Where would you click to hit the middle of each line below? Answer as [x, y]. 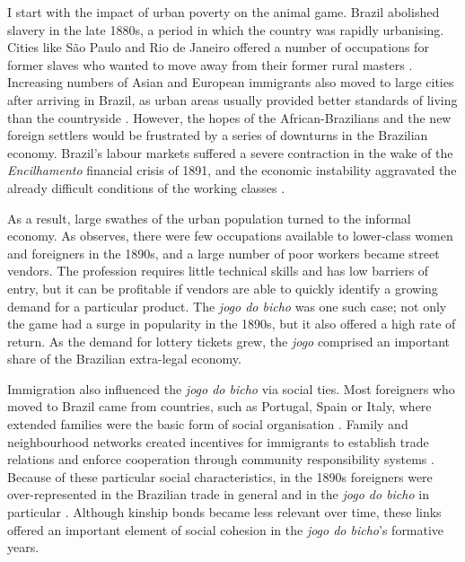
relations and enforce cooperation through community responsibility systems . [221, 459]
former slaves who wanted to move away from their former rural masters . [210, 64]
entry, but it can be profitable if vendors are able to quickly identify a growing [223, 288]
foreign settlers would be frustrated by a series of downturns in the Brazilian [218, 135]
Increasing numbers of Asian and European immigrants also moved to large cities [231, 82]
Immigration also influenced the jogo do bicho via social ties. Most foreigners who [231, 388]
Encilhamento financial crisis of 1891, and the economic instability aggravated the [232, 170]
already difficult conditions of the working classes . [146, 187]
